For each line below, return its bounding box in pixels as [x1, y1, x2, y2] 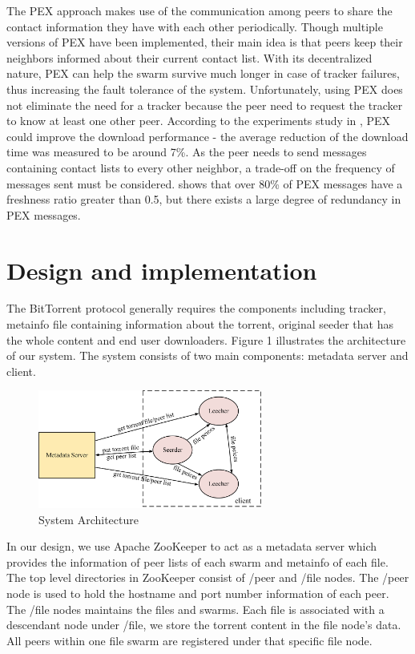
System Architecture [38, 511, 139, 527]
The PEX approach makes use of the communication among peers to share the [6, 2, 393, 18]
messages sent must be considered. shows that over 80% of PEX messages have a [6, 175, 403, 192]
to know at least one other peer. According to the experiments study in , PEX [6, 112, 391, 129]
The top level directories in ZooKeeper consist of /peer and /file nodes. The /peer [6, 569, 409, 586]
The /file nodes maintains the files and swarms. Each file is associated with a [6, 600, 385, 617]
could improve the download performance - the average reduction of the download [6, 127, 409, 144]
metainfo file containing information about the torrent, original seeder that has [6, 316, 394, 333]
